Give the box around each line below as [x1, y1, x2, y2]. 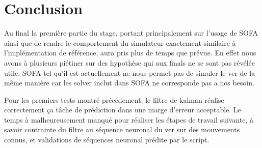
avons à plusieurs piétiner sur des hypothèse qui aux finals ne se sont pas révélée [4, 57, 255, 68]
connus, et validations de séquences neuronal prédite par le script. [4, 134, 209, 145]
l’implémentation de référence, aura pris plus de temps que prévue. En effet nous [4, 47, 256, 58]
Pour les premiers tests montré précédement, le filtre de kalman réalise [4, 94, 224, 105]
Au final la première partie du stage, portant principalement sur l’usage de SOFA [4, 27, 258, 38]
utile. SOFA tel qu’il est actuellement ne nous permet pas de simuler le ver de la [4, 67, 255, 78]
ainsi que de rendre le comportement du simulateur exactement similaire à [4, 37, 236, 48]
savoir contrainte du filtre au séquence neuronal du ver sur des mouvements [4, 124, 240, 135]
